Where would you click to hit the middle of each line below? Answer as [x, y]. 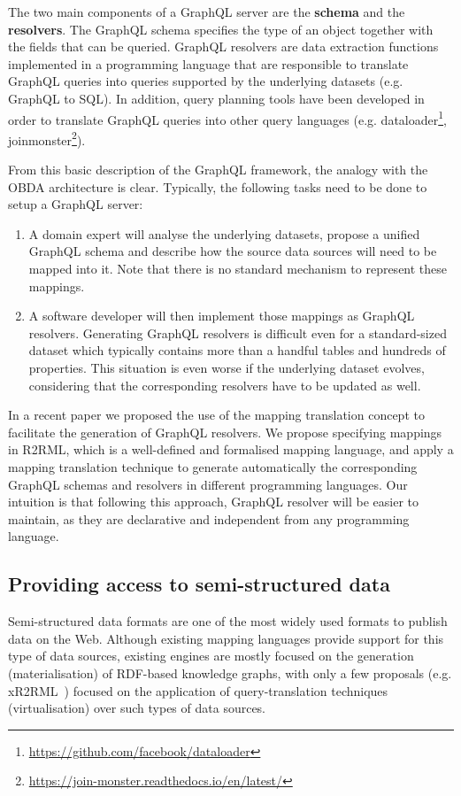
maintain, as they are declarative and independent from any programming [209, 518]
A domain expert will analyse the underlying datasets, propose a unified [224, 233]
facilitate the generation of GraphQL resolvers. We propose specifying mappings [225, 432]
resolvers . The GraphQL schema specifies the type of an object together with [221, 29]
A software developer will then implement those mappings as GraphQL [222, 316]
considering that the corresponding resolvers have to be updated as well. [225, 385]
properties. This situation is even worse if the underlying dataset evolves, [227, 367]
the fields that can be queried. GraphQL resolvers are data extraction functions [223, 46]
